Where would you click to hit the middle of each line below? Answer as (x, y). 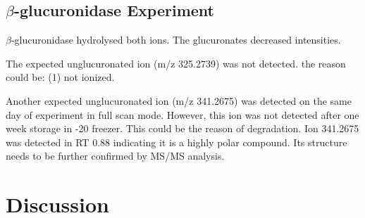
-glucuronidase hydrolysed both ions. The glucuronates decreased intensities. (176, 40)
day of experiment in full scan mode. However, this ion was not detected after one (182, 114)
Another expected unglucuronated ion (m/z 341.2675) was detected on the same (179, 100)
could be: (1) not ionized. (60, 77)
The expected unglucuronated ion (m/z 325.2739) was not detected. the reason (176, 63)
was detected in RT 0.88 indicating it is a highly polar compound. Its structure (177, 142)
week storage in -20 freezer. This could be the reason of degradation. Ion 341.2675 (182, 128)
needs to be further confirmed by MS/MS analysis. (115, 156)
